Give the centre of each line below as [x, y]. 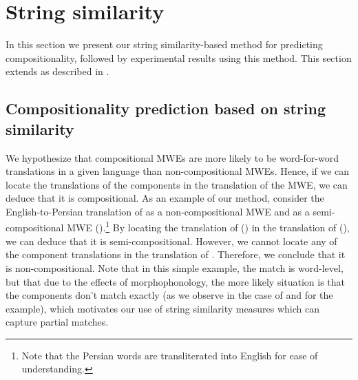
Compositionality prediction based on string [166, 108]
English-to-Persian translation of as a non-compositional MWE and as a [158, 211]
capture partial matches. [57, 322]
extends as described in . [57, 71]
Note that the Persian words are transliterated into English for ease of [170, 355]
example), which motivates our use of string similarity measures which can [162, 308]
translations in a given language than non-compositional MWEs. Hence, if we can [178, 171]
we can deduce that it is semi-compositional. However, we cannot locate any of [171, 241]
